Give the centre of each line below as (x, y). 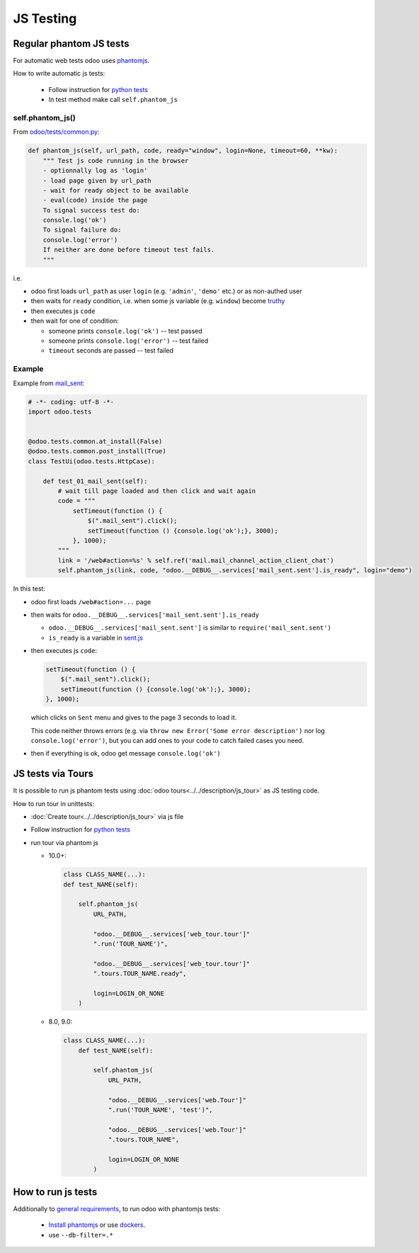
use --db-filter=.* (81, 1235)
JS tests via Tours (53, 774)
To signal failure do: (82, 230)
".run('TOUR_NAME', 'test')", (160, 1110)
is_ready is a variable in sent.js (96, 637)
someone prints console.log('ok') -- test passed (126, 331)
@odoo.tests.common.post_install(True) (97, 451)
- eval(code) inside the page (95, 200)
